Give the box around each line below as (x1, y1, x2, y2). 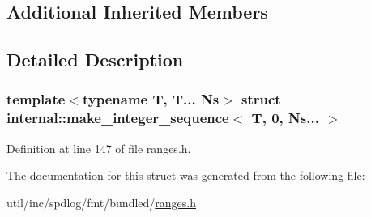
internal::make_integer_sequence (6, 108, 229, 128)
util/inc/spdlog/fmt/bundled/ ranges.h (6, 194, 196, 211)
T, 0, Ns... (251, 108, 319, 128)
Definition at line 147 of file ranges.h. (6, 139, 191, 156)
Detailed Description (6, 47, 184, 72)
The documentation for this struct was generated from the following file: (6, 167, 365, 184)
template (6, 89, 66, 109)
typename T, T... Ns (82, 89, 220, 109)
